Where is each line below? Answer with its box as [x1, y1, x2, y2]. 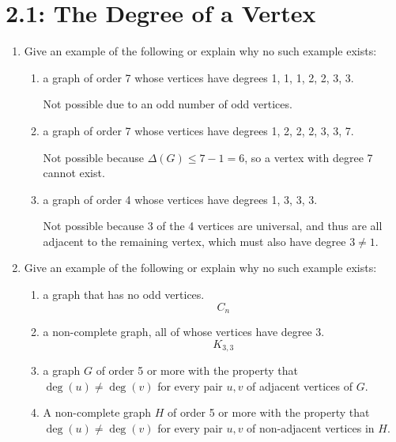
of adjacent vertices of [247, 377, 353, 394]
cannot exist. [43, 164, 105, 181]
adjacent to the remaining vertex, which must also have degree [43, 232, 346, 249]
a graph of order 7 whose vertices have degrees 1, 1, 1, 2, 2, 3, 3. [43, 69, 354, 85]
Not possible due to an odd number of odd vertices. [43, 96, 292, 112]
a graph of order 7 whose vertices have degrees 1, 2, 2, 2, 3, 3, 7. [43, 122, 354, 138]
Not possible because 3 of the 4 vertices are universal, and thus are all [43, 217, 383, 234]
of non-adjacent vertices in [247, 419, 375, 436]
